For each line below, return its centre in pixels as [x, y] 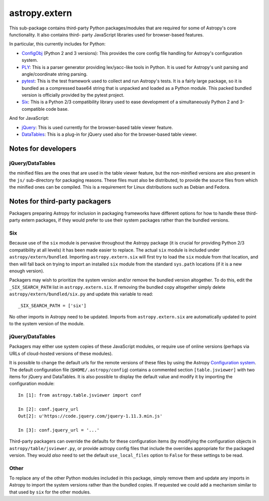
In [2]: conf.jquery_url [48, 409]
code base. [57, 109]
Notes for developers [43, 148]
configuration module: [32, 384]
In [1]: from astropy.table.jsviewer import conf [80, 395]
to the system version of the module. [47, 324]
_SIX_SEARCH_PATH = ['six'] [52, 305]
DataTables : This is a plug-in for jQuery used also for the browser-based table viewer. [110, 134]
